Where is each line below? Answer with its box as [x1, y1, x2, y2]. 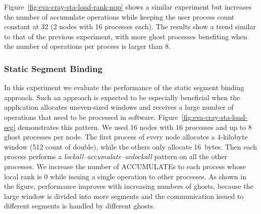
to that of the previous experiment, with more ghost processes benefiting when [4, 31, 247, 41]
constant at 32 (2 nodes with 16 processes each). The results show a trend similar [4, 21, 256, 32]
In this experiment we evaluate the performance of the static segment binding [4, 82, 244, 93]
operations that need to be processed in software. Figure [4, 111, 178, 122]
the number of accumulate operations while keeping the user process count [4, 11, 235, 22]
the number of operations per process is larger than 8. [4, 41, 171, 51]
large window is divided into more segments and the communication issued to [4, 190, 244, 201]
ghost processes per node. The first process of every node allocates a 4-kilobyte [4, 131, 248, 142]
